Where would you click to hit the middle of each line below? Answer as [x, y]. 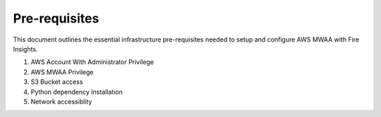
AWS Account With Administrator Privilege [92, 62]
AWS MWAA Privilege [62, 72]
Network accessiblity [61, 101]
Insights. [25, 49]
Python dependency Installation [77, 92]
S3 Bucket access [57, 82]
